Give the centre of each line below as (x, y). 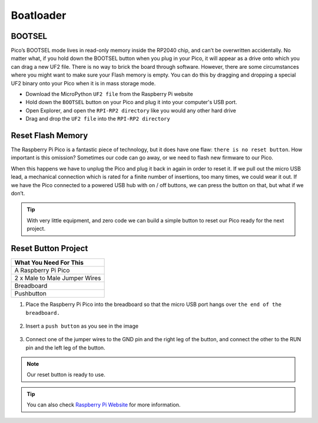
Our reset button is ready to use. (66, 375)
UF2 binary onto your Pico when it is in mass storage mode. (83, 83)
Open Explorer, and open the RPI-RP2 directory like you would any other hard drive (131, 110)
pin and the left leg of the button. (65, 348)
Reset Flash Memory (49, 136)
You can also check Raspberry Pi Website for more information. (104, 405)
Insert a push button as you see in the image (82, 326)
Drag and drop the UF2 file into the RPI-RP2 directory (98, 119)
